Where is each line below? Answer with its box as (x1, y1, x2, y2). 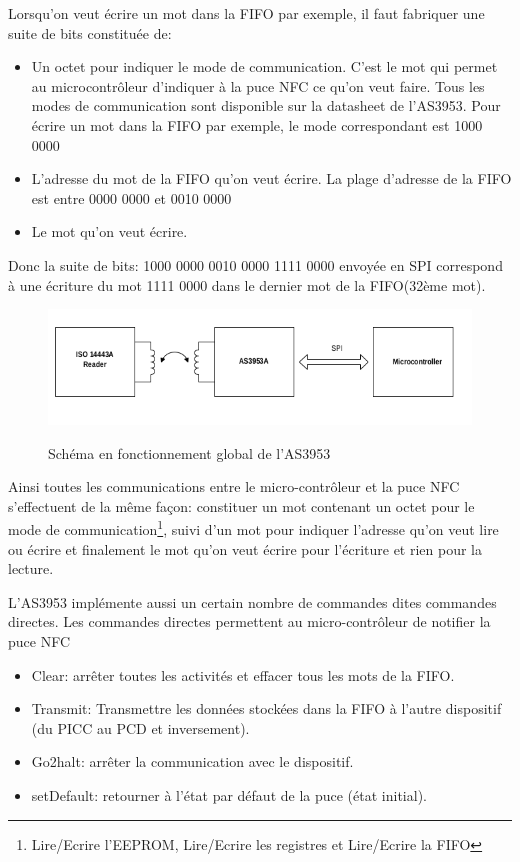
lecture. (8, 558, 54, 579)
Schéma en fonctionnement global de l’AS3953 (48, 442, 331, 463)
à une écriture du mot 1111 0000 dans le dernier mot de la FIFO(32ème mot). (8, 274, 486, 295)
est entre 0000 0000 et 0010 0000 (31, 187, 232, 208)
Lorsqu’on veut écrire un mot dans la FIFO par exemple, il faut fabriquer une (8, 3, 485, 23)
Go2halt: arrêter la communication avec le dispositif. (31, 751, 354, 772)
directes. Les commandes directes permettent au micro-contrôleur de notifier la (8, 611, 491, 632)
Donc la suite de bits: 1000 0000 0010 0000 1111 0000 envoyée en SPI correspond (8, 254, 503, 275)
